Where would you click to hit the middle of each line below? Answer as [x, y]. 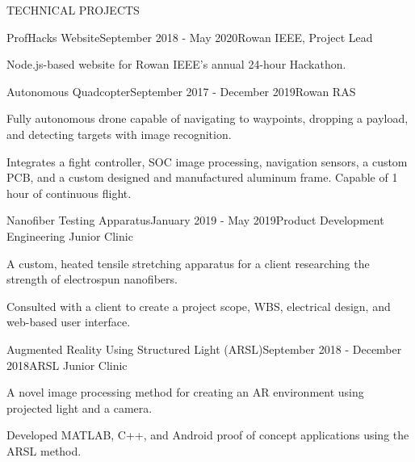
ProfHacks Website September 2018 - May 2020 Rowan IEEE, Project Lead [190, 37]
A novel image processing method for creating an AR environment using [185, 392]
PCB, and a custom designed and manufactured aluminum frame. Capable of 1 [202, 177]
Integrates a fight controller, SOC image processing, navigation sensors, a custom [207, 161]
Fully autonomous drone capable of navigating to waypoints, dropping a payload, [207, 118]
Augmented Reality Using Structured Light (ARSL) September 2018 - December [204, 349]
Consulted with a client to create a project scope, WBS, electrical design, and [199, 306]
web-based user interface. [69, 322]
